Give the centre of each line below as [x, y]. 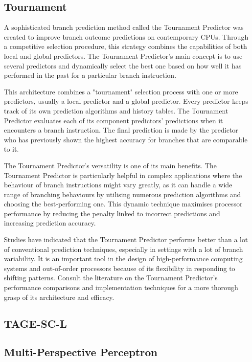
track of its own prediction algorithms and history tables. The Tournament [116, 110]
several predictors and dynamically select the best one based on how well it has [123, 65]
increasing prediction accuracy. [50, 223]
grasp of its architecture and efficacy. [59, 297]
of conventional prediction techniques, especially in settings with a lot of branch [124, 249]
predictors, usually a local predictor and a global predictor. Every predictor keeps [126, 101]
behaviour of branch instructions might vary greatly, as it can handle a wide [118, 185]
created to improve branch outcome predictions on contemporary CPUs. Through [126, 36]
